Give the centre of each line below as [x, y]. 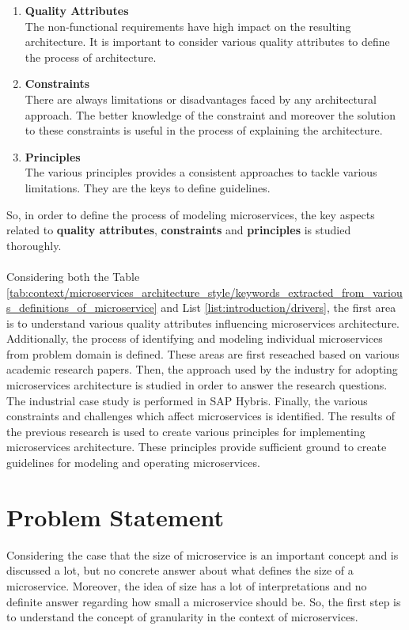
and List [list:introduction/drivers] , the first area [278, 307]
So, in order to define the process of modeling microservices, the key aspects [191, 214]
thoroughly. [34, 245]
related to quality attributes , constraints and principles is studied [179, 230]
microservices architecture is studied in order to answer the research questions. [197, 385]
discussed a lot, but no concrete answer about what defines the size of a [180, 570]
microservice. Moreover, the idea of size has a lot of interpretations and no [187, 585]
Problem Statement [115, 516]
